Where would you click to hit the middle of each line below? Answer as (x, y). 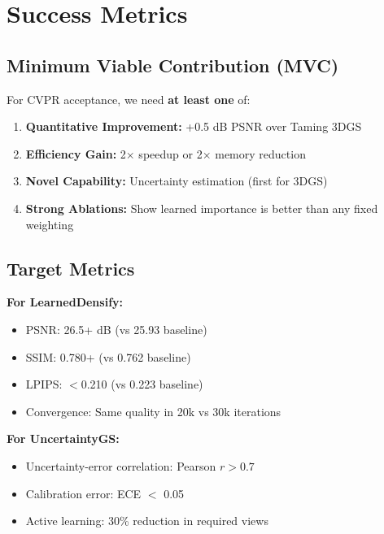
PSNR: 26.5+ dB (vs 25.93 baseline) (116, 329)
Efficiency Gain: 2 (76, 153)
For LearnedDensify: (65, 302)
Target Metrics (71, 268)
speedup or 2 (170, 153)
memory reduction (260, 153)
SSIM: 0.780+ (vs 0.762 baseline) (108, 356)
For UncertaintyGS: (63, 438)
